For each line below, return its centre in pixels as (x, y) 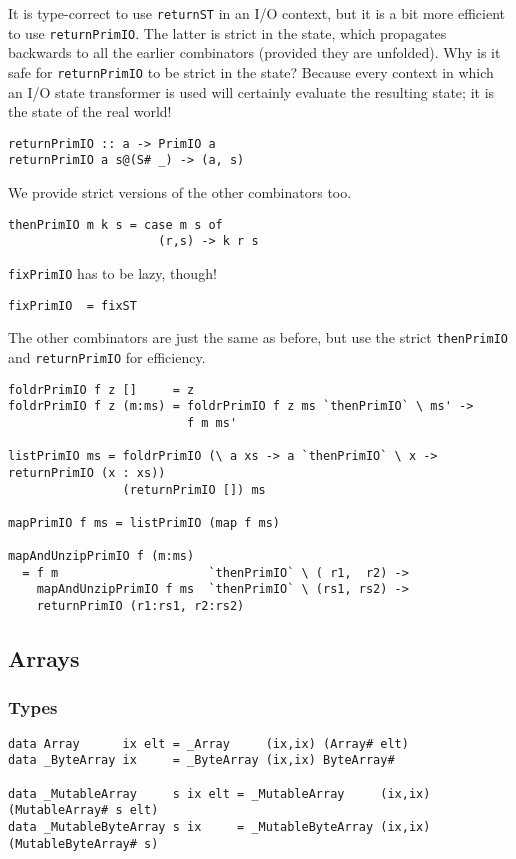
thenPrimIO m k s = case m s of (115, 224)
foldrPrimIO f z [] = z (101, 389)
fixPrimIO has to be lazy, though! (112, 272)
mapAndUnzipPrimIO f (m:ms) (101, 556)
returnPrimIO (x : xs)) (87, 472)
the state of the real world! (90, 111)
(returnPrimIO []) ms (194, 489)
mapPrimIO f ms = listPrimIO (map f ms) (144, 522)
